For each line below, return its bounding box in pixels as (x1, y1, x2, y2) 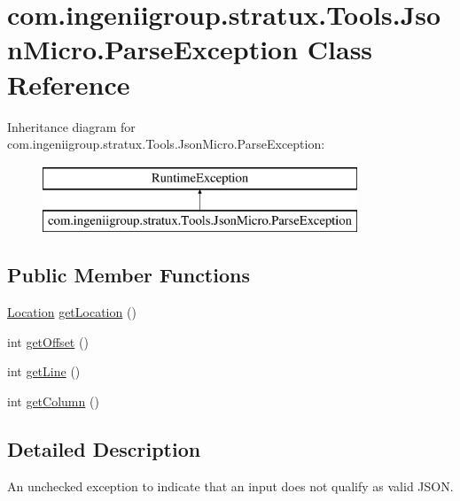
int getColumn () (7, 391, 99, 410)
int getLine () (7, 362, 81, 381)
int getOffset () (7, 332, 89, 351)
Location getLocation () (7, 303, 136, 321)
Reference (7, 66, 130, 102)
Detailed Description (7, 435, 201, 462)
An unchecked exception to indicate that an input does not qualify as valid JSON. (7, 476, 454, 495)
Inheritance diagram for (7, 117, 136, 135)
